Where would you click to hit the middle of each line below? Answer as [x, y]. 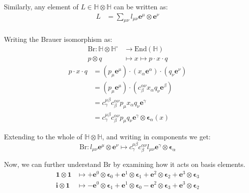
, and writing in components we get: [156, 137]
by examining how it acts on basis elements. [179, 164]
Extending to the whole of [43, 137]
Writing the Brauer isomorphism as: [58, 39]
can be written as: [141, 6]
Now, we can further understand [53, 164]
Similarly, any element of [41, 6]
